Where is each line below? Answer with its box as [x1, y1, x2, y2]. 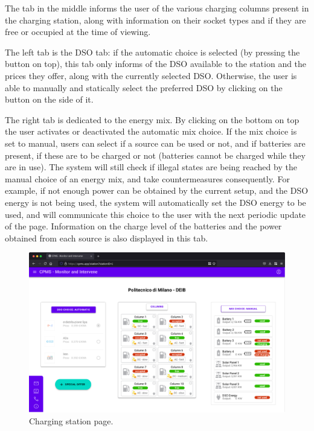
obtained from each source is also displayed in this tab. [5, 231, 208, 244]
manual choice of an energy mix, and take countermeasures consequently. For [5, 172, 290, 185]
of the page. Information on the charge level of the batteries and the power [5, 220, 282, 232]
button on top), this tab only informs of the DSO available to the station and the [5, 57, 307, 70]
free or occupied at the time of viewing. [5, 25, 151, 38]
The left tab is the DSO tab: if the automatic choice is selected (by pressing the [5, 45, 300, 58]
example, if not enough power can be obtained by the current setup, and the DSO [5, 184, 309, 197]
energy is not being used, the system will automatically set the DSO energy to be [5, 196, 306, 208]
